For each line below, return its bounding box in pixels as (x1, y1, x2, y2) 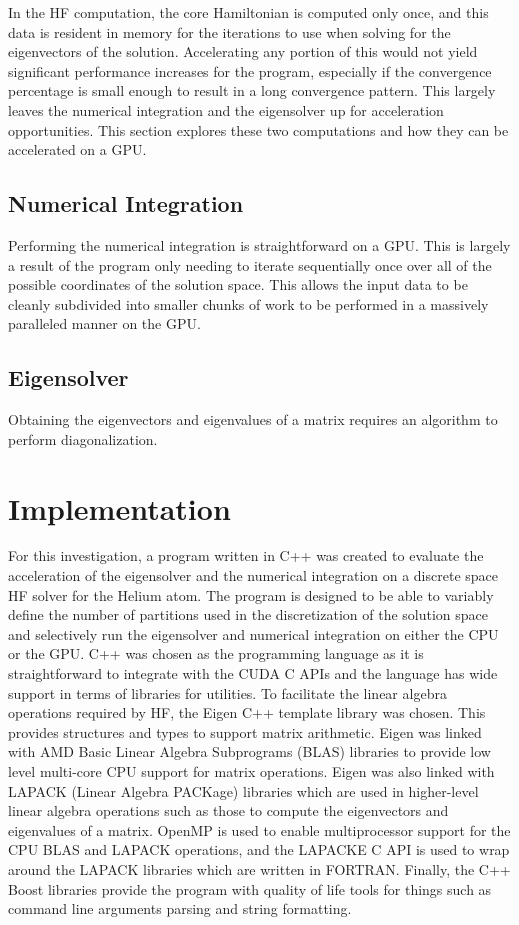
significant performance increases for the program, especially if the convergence (8, 60, 492, 81)
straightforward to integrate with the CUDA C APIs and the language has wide (8, 663, 498, 683)
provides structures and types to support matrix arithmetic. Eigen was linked (8, 721, 482, 742)
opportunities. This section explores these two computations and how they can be (8, 119, 509, 140)
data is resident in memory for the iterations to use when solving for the (8, 21, 451, 42)
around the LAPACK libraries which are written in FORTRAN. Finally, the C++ (8, 858, 511, 879)
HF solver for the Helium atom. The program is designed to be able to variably (8, 584, 494, 605)
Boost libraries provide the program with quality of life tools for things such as (8, 878, 492, 899)
